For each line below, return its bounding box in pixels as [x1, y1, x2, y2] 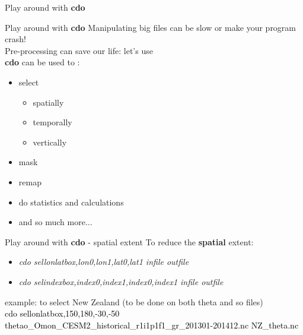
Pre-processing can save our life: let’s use [5, 44, 153, 56]
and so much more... [18, 216, 93, 228]
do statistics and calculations [18, 195, 124, 208]
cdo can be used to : [5, 56, 80, 68]
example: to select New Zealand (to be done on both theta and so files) [5, 295, 263, 308]
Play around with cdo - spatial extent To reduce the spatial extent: [5, 235, 254, 248]
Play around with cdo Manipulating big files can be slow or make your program [5, 21, 296, 33]
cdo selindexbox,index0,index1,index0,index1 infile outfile [18, 275, 224, 287]
